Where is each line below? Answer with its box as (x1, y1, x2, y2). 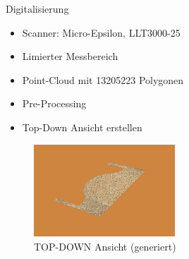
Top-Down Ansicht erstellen (22, 119, 142, 134)
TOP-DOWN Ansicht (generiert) (34, 239, 176, 253)
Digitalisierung (6, 1, 69, 16)
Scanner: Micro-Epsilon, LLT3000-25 (22, 25, 181, 40)
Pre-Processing (22, 96, 87, 111)
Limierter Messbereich (22, 49, 118, 64)
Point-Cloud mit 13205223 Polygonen (22, 72, 184, 87)
